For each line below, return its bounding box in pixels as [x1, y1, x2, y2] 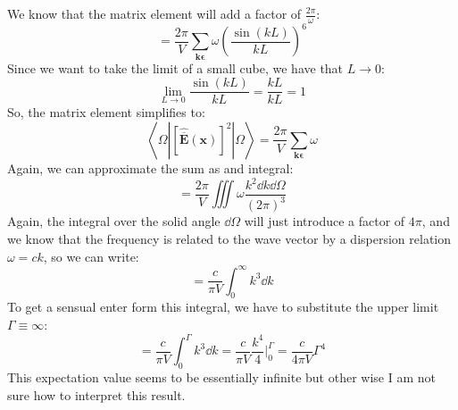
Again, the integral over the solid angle [7, 212, 221, 230]
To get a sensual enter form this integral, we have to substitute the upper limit [7, 297, 439, 316]
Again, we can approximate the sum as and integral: [7, 158, 294, 177]
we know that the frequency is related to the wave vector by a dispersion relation [7, 230, 451, 247]
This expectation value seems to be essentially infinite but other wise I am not [7, 367, 436, 386]
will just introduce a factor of [244, 212, 405, 230]
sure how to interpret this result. [7, 385, 186, 404]
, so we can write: [43, 247, 139, 265]
